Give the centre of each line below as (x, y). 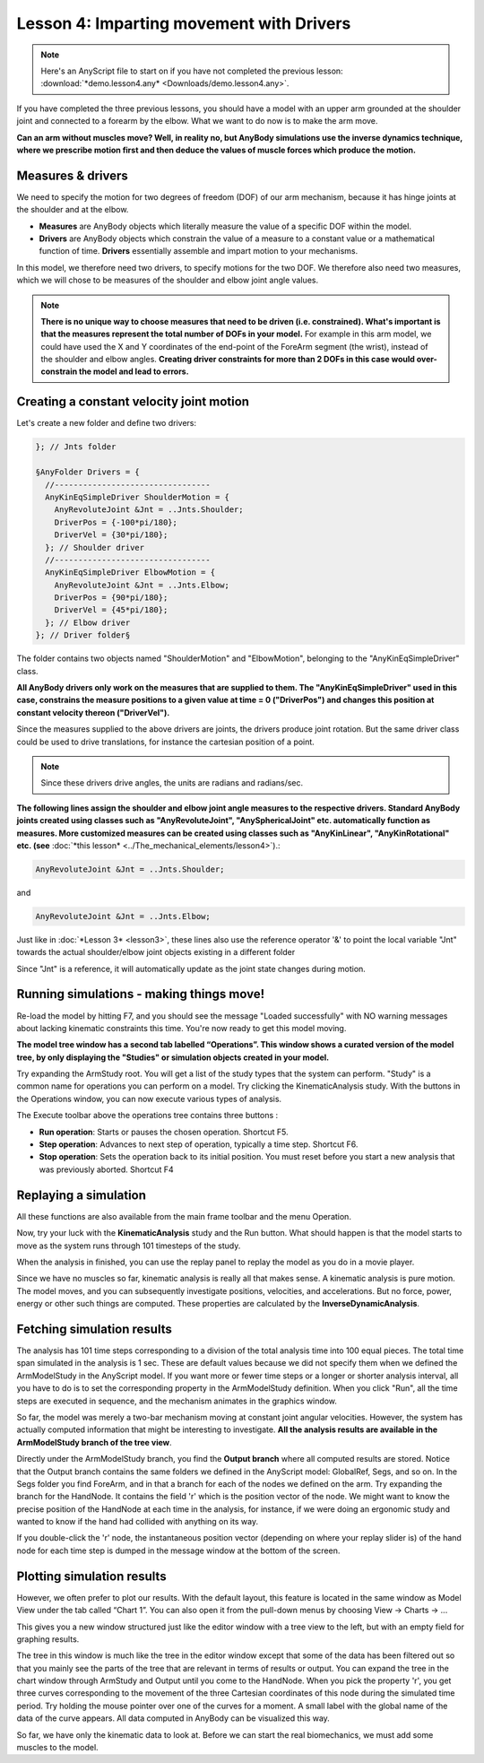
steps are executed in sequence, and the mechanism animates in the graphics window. (177, 1401)
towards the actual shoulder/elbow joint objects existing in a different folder (156, 952)
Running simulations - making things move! (141, 994)
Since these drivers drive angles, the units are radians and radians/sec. (172, 783)
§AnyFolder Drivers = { (88, 472)
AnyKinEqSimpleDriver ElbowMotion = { (130, 573)
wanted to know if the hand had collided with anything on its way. (138, 1522)
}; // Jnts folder (76, 447)
